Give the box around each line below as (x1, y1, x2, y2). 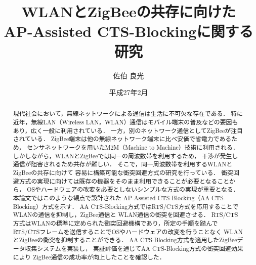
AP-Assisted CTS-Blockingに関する (4, 21, 253, 41)
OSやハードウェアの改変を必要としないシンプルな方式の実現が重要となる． (27, 185, 239, 194)
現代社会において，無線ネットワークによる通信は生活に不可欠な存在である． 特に (13, 109, 243, 118)
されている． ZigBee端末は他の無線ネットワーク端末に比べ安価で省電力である (13, 135, 232, 143)
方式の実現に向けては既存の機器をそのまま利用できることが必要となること (19, 176, 230, 185)
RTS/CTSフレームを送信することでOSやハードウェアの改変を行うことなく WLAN (13, 227, 243, 236)
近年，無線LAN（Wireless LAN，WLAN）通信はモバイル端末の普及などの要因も (13, 118, 238, 126)
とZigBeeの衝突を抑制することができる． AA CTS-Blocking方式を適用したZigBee (13, 236, 237, 244)
